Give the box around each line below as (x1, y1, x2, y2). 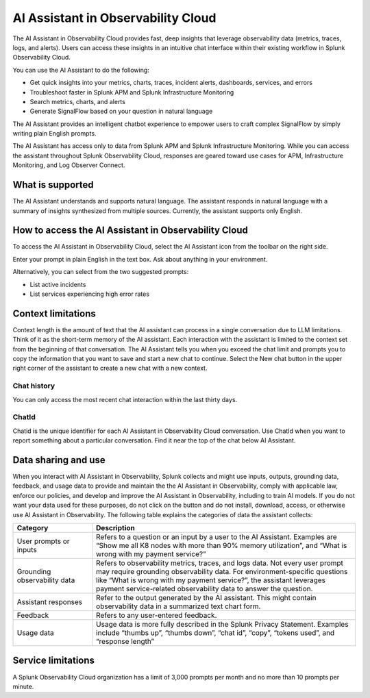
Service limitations (12, 655, 95, 666)
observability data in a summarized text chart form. (96, 601, 261, 611)
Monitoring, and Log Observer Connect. (12, 161, 125, 169)
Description (96, 523, 135, 532)
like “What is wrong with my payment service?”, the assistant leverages (96, 575, 325, 585)
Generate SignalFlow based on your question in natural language (29, 107, 213, 116)
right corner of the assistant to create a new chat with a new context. (12, 364, 208, 373)
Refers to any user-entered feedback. (96, 610, 217, 620)
